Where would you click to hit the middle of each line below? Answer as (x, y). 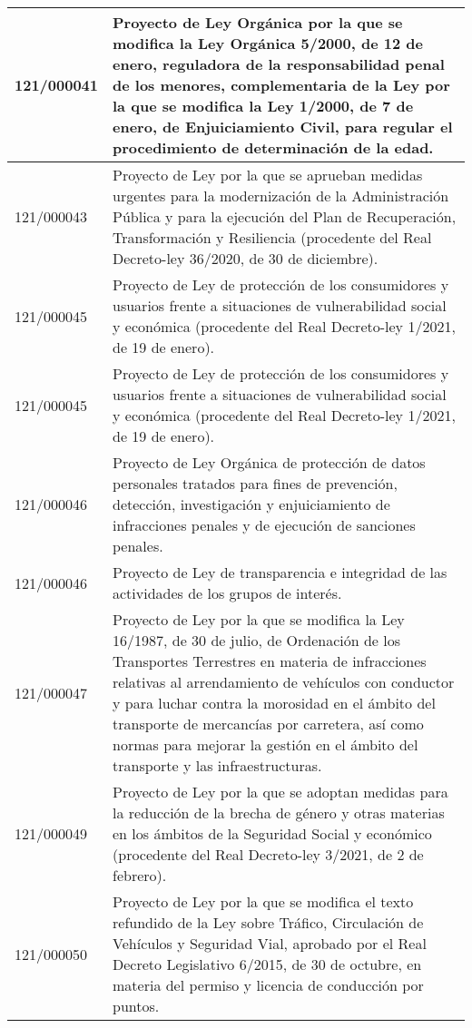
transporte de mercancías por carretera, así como (268, 724)
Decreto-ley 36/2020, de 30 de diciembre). (246, 258)
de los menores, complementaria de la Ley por (281, 85)
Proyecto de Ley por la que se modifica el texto (263, 901)
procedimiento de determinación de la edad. (273, 147)
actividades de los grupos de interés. (227, 593)
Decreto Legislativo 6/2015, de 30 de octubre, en (267, 964)
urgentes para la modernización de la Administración (281, 196)
